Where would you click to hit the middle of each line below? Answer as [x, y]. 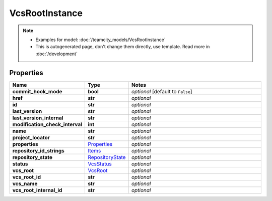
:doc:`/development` [56, 54]
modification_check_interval [47, 124]
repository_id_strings [39, 150]
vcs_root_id [27, 177]
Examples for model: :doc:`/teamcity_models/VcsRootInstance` [100, 40]
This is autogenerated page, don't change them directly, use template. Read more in [123, 47]
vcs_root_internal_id [37, 190]
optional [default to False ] [162, 91]
